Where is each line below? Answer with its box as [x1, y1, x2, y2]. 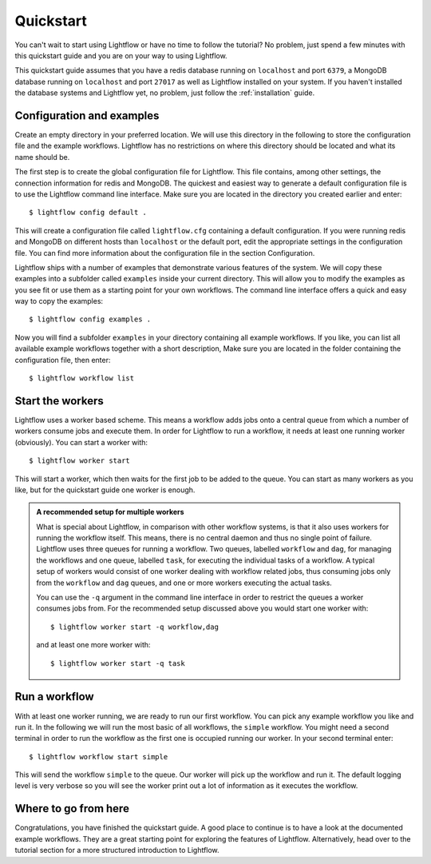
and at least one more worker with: [36, 640, 151, 650]
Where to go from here [14, 802, 129, 815]
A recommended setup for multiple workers [36, 508, 184, 517]
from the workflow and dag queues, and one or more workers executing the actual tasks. [36, 578, 333, 587]
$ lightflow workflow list [29, 374, 135, 383]
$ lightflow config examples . [29, 315, 152, 324]
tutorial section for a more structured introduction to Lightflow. [14, 846, 219, 855]
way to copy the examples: [14, 297, 104, 306]
